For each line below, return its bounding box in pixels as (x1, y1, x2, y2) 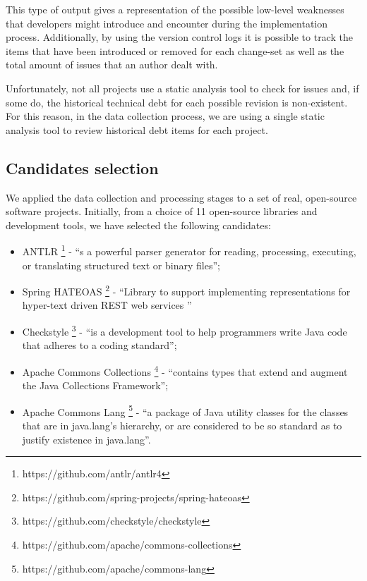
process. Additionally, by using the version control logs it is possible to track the (6, 30, 353, 44)
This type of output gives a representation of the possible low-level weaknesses (6, 2, 344, 16)
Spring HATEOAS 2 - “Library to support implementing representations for (22, 282, 351, 298)
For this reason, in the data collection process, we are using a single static (6, 109, 325, 123)
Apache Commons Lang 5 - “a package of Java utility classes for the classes (22, 402, 349, 419)
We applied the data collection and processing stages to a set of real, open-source (6, 190, 357, 204)
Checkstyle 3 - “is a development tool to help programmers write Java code (22, 322, 347, 338)
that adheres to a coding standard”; (22, 338, 177, 353)
